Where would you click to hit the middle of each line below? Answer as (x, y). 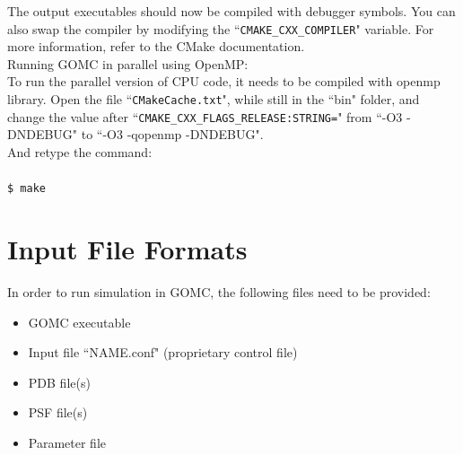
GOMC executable (79, 322)
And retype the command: (80, 151)
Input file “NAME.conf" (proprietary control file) (163, 352)
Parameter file (67, 442)
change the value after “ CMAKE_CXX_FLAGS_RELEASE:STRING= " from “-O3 (205, 116)
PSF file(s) (58, 412)
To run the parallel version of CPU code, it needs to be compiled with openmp (224, 81)
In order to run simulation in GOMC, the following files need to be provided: (219, 291)
